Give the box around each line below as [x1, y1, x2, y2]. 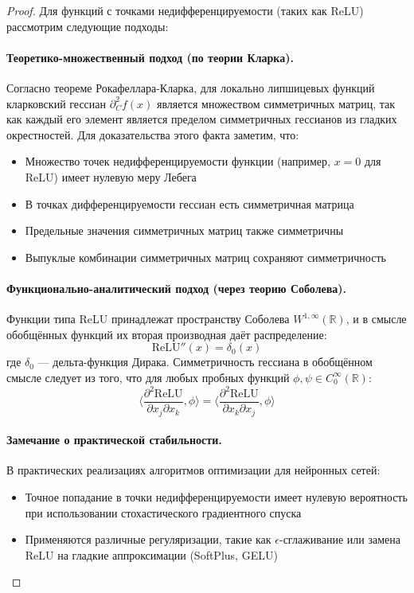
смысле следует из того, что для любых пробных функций [6, 369, 290, 385]
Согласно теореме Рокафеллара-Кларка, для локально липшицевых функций [6, 79, 375, 96]
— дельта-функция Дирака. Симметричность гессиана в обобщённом [37, 353, 373, 370]
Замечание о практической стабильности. [6, 431, 222, 448]
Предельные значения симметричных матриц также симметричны [25, 222, 344, 239]
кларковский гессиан [6, 95, 107, 111]
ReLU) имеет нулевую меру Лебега [25, 168, 197, 185]
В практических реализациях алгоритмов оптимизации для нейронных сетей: [6, 462, 381, 478]
